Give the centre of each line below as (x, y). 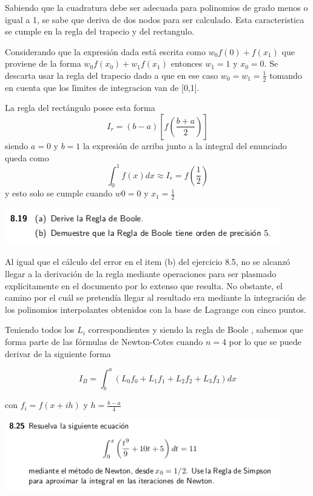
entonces (187, 63)
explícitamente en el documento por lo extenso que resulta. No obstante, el (144, 285)
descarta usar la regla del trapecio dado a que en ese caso (112, 75)
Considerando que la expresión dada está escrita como (105, 51)
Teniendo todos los (40, 330)
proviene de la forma (43, 63)
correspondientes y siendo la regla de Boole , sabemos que (196, 330)
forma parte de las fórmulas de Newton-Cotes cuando (104, 341)
